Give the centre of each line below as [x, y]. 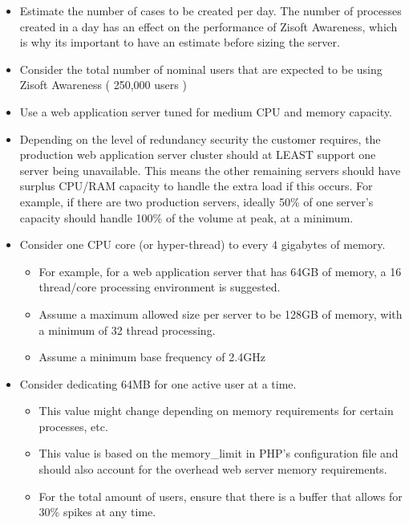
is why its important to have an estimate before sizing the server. [180, 42]
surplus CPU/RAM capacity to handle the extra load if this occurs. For [196, 186]
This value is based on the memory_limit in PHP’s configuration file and [219, 453]
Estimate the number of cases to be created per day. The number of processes [211, 10]
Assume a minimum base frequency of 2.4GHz [152, 357]
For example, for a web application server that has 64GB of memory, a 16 [220, 271]
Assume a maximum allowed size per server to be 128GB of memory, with [221, 313]
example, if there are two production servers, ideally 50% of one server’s [196, 201]
